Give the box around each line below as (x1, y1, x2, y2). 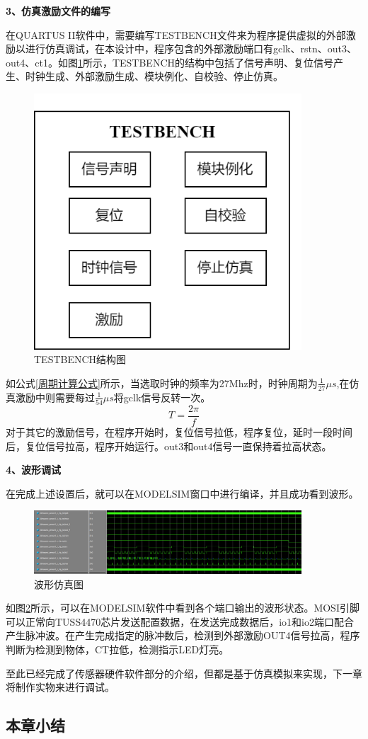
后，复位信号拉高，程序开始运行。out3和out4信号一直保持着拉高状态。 (6, 438, 332, 453)
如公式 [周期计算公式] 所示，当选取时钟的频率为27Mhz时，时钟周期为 (6, 375, 318, 390)
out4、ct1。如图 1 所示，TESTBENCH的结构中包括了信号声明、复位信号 (6, 55, 333, 69)
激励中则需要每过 (15, 389, 95, 404)
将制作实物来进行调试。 (6, 680, 115, 694)
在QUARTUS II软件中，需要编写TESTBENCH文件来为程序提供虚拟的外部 (6, 27, 346, 42)
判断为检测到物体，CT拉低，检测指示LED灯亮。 (6, 641, 229, 656)
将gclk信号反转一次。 (113, 389, 211, 404)
